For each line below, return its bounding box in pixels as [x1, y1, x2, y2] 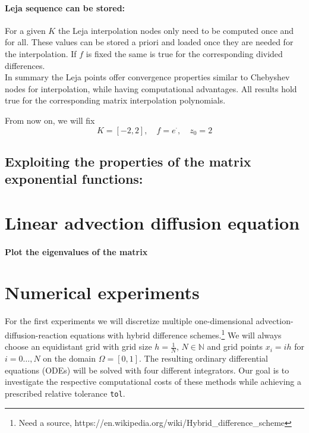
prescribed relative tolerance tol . [5, 387, 125, 399]
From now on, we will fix [5, 114, 95, 126]
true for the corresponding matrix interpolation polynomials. [5, 94, 226, 106]
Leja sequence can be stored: [5, 1, 125, 14]
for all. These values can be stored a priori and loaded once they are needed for [5, 36, 294, 48]
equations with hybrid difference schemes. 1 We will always [70, 327, 282, 341]
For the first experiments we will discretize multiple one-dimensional [5, 315, 253, 327]
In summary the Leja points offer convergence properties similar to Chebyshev [5, 71, 290, 83]
